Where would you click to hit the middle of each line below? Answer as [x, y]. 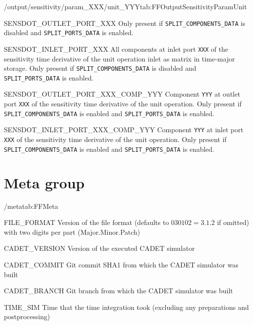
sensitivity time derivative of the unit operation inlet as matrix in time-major [119, 58]
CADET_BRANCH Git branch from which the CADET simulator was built [118, 291]
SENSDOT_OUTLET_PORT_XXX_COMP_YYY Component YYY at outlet [122, 94]
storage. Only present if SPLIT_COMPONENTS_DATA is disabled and [100, 68]
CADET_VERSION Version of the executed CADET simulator [99, 248]
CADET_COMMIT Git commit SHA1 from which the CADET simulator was [121, 264]
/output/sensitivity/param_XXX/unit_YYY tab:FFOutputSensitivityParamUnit [126, 6]
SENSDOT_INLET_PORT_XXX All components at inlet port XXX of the [116, 49]
